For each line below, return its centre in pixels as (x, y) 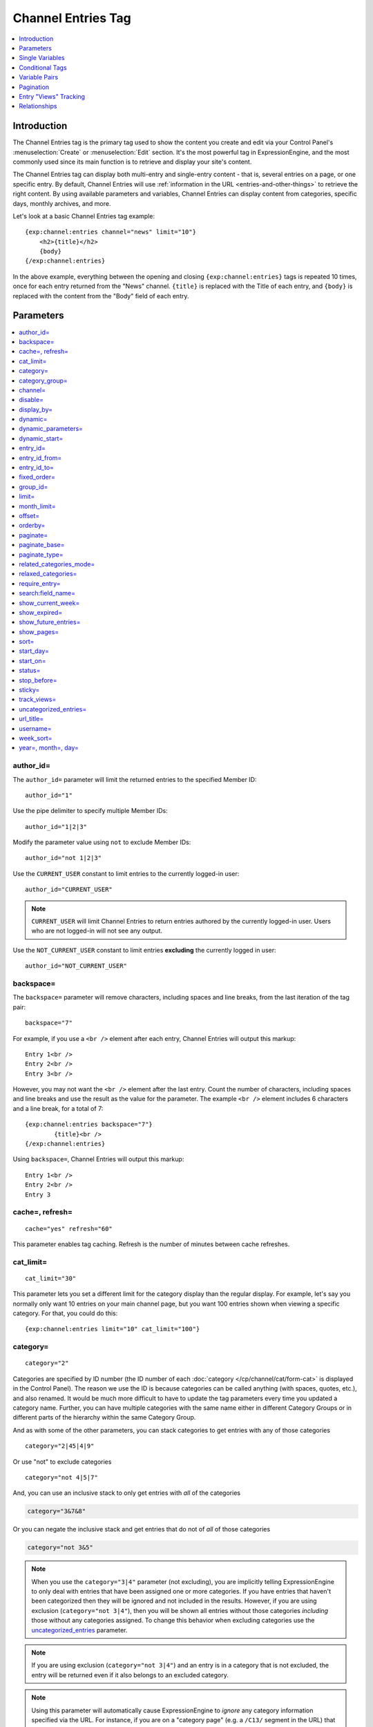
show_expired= (41, 612)
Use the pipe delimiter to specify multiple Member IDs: (90, 811)
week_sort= (36, 738)
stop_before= (38, 680)
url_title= (31, 719)
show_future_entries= (50, 622)
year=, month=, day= (49, 748)
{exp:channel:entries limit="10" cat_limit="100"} (113, 1329)
